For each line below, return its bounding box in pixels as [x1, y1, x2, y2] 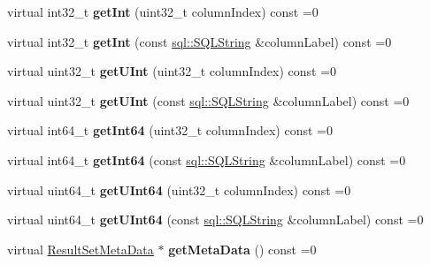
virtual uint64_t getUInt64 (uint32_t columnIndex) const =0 [7, 180, 351, 199]
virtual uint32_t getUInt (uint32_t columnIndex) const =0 [7, 62, 337, 80]
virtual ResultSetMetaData [7, 239, 154, 258]
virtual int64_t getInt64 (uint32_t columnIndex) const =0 [7, 121, 333, 140]
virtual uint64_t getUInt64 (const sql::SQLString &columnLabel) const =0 [7, 210, 424, 229]
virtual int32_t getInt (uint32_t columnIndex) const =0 [7, 3, 319, 20]
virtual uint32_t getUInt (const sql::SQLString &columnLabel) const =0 [7, 91, 410, 110]
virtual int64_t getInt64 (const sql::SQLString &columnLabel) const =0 [7, 150, 406, 169]
